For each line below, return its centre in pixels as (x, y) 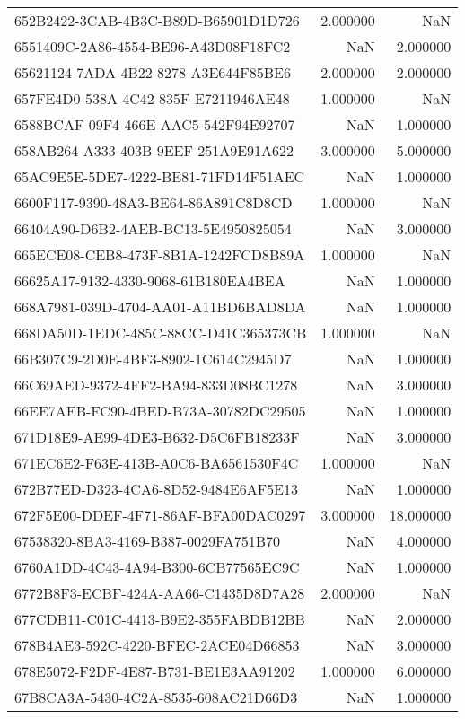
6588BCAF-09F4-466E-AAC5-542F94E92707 (155, 124)
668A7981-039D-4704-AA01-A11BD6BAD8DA (160, 307)
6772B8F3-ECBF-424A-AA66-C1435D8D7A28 (160, 593)
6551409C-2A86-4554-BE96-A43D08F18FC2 (153, 46)
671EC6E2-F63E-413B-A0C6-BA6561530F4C (157, 463)
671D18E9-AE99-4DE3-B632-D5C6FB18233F (157, 437)
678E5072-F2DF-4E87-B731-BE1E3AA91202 (155, 671)
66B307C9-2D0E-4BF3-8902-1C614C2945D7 (153, 359)
